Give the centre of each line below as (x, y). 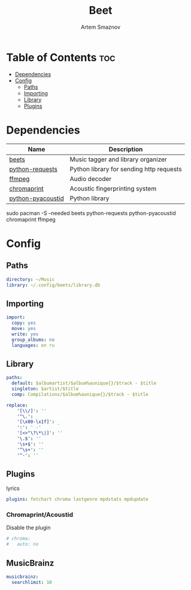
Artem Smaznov (101, 27)
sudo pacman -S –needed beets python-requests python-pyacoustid (91, 213)
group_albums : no (33, 340)
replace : (17, 405)
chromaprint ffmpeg (31, 219)
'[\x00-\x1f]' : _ (39, 422)
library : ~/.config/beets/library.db (53, 285)
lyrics (13, 488)
